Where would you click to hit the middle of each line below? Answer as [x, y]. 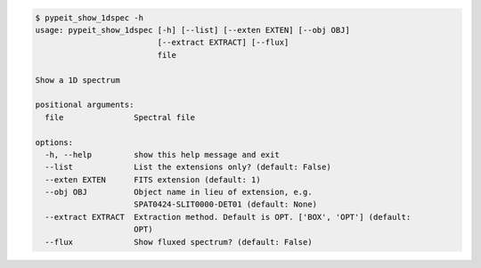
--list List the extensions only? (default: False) [188, 167]
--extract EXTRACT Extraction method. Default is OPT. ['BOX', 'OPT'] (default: [228, 217]
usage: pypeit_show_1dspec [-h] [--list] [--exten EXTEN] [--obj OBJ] [193, 30]
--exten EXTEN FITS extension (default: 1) [153, 179]
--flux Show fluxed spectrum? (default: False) [179, 242]
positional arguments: [85, 105]
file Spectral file [120, 117]
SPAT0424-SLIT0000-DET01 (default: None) [226, 204]
